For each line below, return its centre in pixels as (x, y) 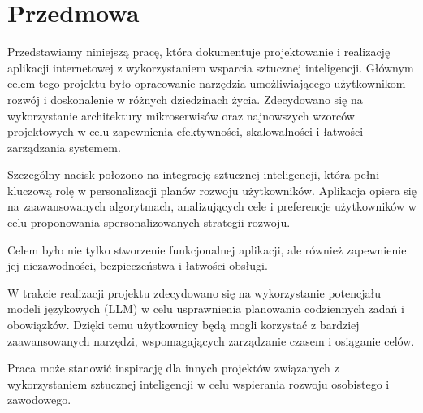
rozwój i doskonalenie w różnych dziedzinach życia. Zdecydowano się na (185, 99)
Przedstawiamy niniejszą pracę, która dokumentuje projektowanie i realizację (199, 52)
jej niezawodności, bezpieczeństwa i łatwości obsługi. (138, 265)
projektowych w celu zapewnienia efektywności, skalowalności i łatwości (186, 131)
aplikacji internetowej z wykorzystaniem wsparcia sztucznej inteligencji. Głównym (211, 67)
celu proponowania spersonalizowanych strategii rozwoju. (149, 222)
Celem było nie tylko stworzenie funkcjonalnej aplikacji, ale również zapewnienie (207, 249)
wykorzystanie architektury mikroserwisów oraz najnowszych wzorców (181, 115)
